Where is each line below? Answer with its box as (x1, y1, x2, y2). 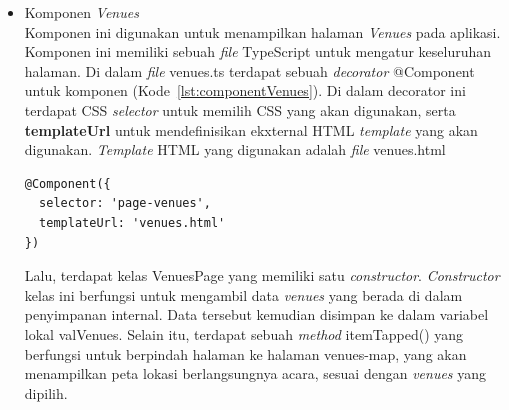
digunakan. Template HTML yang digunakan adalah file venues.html (24, 139, 446, 160)
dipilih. (24, 382, 68, 403)
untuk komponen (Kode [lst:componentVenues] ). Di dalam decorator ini (24, 80, 466, 101)
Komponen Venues (24, 2, 139, 22)
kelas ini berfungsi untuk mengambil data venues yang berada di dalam (24, 284, 463, 305)
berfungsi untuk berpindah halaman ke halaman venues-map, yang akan (24, 343, 467, 364)
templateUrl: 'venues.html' (39, 215, 226, 230)
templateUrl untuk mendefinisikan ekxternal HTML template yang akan (24, 119, 478, 140)
